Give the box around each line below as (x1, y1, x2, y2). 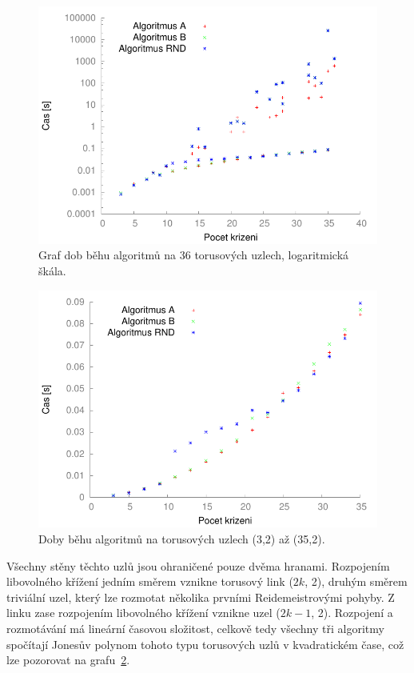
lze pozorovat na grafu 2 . (6, 651, 130, 668)
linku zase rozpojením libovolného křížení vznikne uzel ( (6, 604, 281, 621)
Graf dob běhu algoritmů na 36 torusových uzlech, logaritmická (38, 246, 349, 263)
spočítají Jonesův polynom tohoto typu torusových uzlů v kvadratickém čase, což (6, 635, 404, 652)
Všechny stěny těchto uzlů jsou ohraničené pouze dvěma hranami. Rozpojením (6, 557, 390, 574)
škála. (38, 262, 66, 278)
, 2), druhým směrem (305, 573, 408, 590)
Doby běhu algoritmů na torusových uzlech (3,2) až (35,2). (38, 530, 325, 547)
